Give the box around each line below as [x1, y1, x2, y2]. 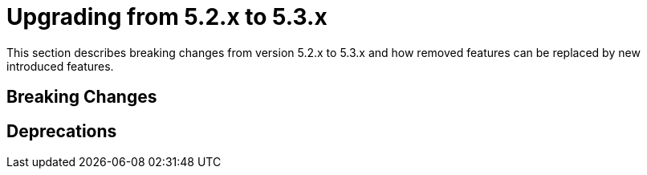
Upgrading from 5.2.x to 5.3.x [6, 3, 328, 31]
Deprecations [6, 120, 117, 141]
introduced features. [6, 59, 114, 73]
